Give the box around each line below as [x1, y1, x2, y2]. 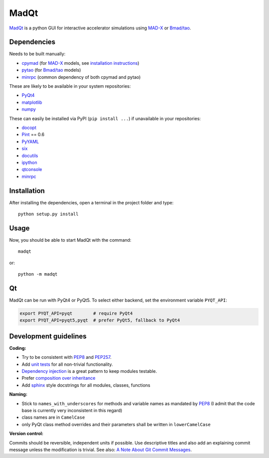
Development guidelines [9, 332, 87, 340]
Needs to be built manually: [9, 51, 66, 57]
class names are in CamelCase [21, 414, 85, 421]
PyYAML [21, 139, 39, 145]
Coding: [9, 345, 26, 351]
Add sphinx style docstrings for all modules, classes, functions [21, 382, 150, 388]
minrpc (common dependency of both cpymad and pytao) [21, 74, 141, 80]
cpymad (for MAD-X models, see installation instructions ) [21, 60, 139, 66]
